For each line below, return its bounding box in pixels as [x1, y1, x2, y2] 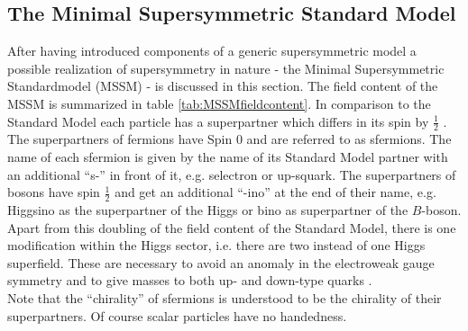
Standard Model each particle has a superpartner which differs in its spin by [7, 112, 429, 130]
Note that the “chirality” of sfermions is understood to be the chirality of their [7, 288, 442, 307]
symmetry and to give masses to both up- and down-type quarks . [7, 271, 372, 290]
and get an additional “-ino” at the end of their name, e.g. [115, 183, 436, 201]
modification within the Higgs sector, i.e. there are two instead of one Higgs [7, 236, 426, 255]
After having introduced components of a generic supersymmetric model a [7, 41, 417, 60]
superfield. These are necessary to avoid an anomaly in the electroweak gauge [7, 253, 435, 272]
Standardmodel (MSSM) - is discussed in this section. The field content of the [7, 76, 438, 95]
